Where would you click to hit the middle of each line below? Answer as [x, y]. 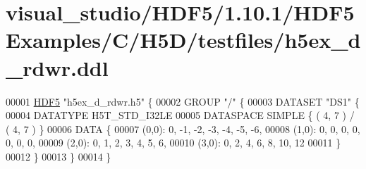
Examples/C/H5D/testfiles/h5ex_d [183, 40]
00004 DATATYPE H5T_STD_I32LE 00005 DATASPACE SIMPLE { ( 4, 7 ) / [180, 115]
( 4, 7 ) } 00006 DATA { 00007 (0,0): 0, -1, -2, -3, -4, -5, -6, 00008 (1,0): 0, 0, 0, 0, [183, 129]
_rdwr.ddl [57, 67]
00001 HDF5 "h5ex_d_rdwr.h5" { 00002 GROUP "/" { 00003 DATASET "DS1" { [183, 101]
